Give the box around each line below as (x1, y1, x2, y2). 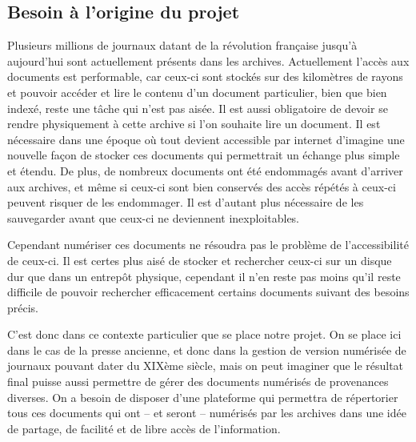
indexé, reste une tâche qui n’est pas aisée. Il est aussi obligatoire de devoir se (7, 99, 388, 116)
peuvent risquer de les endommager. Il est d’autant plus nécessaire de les (7, 194, 364, 211)
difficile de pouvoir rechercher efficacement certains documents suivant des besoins (7, 283, 410, 300)
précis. (7, 299, 39, 315)
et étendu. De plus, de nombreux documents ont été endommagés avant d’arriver (7, 162, 403, 179)
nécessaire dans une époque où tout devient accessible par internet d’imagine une (7, 131, 405, 147)
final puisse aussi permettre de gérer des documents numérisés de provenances (7, 373, 389, 390)
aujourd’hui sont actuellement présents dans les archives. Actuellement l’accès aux (7, 52, 410, 69)
